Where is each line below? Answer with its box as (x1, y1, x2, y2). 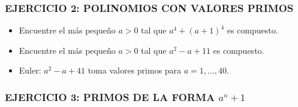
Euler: (19, 64, 41, 77)
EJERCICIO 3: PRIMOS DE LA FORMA (5, 89, 215, 104)
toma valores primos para (88, 64, 182, 77)
